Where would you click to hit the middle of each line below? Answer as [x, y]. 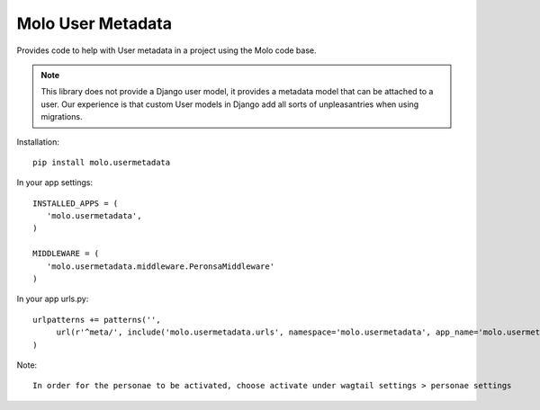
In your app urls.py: [53, 299]
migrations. [62, 117]
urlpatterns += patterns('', [97, 320]
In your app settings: [55, 183]
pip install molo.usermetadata [102, 162]
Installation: [38, 142]
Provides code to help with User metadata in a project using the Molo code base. [166, 50]
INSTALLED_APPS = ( [76, 203]
